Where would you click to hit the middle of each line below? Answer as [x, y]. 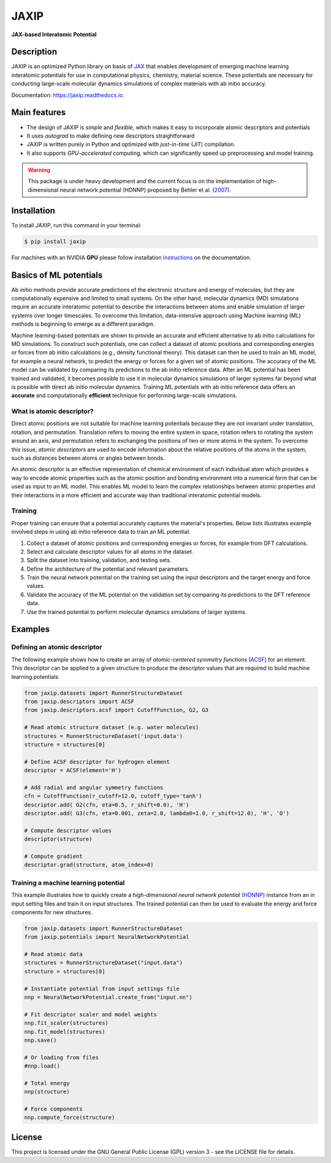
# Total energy [47, 1083]
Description [34, 52]
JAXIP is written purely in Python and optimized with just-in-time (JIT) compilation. [131, 144]
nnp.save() [40, 1040]
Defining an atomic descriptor [57, 647]
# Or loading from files [62, 1057]
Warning [39, 170]
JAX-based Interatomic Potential [54, 34]
